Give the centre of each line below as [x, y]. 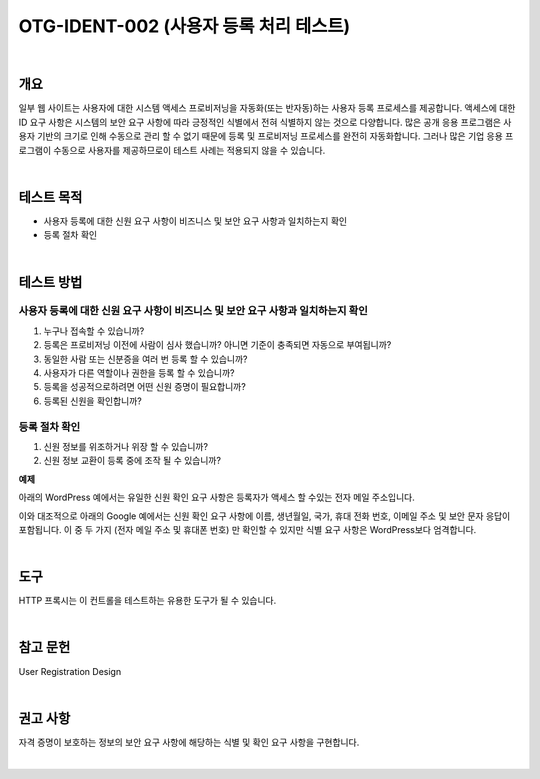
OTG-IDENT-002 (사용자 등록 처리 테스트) [184, 26]
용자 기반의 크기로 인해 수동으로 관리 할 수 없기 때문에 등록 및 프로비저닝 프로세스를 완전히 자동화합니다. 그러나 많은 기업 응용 [261, 136]
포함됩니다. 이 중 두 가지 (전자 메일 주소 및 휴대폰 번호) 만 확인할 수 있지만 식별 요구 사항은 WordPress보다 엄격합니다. [247, 529]
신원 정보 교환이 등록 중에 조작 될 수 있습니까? [132, 461]
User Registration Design [70, 671]
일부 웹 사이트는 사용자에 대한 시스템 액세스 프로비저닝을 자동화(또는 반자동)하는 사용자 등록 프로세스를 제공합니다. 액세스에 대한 [267, 108]
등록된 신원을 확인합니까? [92, 401]
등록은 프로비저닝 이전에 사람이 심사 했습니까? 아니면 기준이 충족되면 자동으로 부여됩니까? [217, 345]
